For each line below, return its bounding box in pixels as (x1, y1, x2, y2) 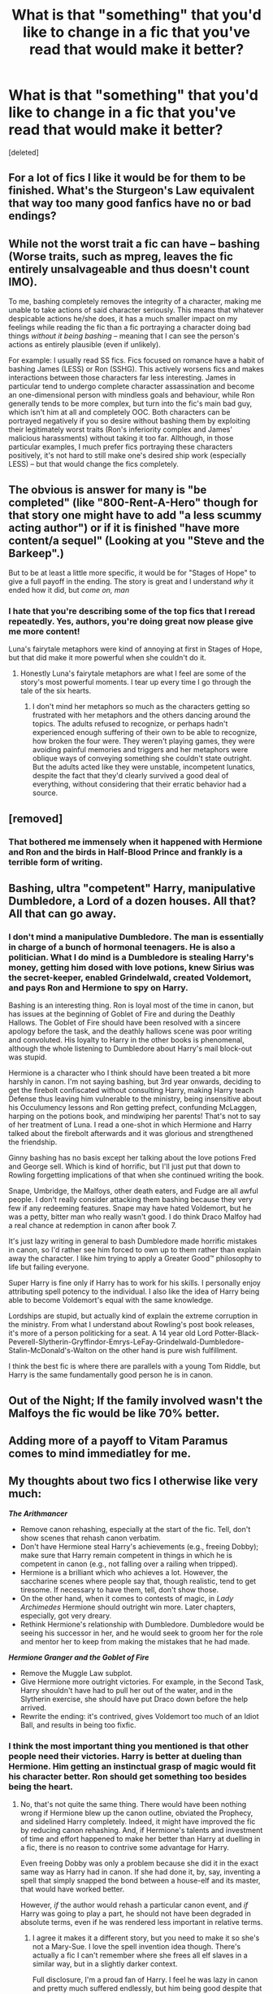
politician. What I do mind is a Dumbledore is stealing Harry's (8, 951, 254, 963)
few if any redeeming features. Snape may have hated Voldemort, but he (8, 1204, 252, 1213)
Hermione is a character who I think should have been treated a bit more (8, 1068, 250, 1078)
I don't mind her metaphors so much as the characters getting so (32, 702, 250, 712)
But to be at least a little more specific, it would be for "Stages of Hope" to (8, 568, 257, 577)
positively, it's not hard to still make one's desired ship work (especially (8, 451, 246, 460)
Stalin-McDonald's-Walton (8, 1346, 97, 1356)
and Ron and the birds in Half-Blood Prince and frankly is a (8, 846, 244, 857)
